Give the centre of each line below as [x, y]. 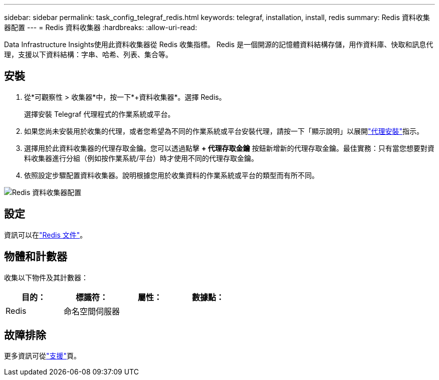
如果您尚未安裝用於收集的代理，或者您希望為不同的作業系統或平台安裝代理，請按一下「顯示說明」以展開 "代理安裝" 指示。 [224, 131]
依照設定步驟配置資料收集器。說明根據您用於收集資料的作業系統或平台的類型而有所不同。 [171, 175]
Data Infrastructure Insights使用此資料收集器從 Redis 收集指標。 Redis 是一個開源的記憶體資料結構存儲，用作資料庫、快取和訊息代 [219, 44]
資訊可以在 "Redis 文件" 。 [46, 235]
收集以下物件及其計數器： [46, 277]
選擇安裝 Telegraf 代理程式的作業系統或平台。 [99, 114]
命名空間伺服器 [92, 311]
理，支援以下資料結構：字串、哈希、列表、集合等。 [88, 54]
